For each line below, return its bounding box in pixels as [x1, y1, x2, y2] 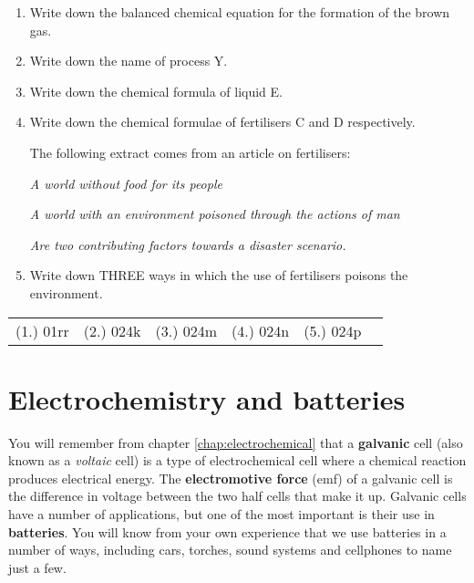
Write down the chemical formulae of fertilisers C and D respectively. [29, 112, 416, 131]
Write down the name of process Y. [29, 51, 228, 70]
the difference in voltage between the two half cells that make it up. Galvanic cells [8, 486, 467, 505]
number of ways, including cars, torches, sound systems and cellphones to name [8, 540, 452, 559]
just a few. [8, 557, 67, 577]
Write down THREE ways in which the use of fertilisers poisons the [29, 265, 408, 285]
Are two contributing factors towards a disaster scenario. [29, 234, 346, 254]
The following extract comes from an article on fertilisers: [29, 142, 351, 161]
